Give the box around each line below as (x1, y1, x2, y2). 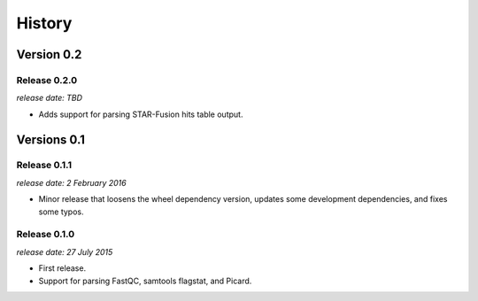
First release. (38, 263, 87, 274)
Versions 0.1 (16, 132, 86, 147)
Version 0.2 (16, 47, 82, 62)
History (16, 13, 73, 33)
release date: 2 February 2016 (16, 177, 127, 188)
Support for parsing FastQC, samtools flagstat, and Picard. (38, 275, 252, 286)
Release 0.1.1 (16, 159, 73, 172)
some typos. (38, 206, 84, 217)
